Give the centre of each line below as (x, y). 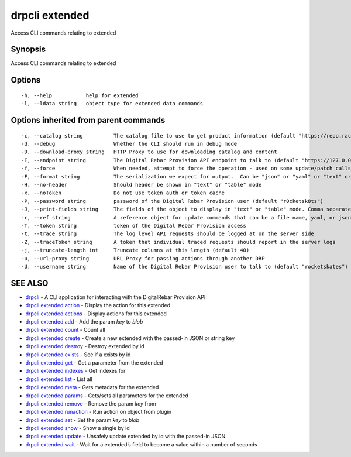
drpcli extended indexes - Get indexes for (75, 371)
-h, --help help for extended (80, 95)
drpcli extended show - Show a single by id (78, 428)
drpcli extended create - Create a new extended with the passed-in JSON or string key (130, 338)
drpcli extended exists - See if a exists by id (78, 355)
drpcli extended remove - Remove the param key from (91, 403)
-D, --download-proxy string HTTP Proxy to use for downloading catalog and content (149, 152)
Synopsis (28, 49)
